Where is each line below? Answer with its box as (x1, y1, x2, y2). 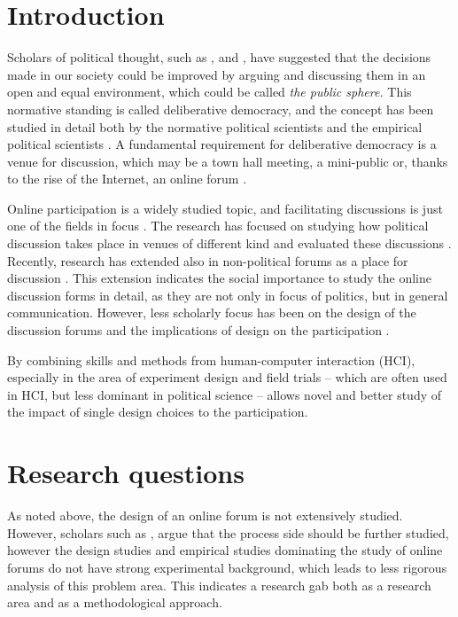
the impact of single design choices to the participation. (7, 402, 308, 421)
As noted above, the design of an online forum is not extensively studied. (7, 506, 403, 525)
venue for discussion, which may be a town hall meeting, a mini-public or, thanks (7, 152, 448, 170)
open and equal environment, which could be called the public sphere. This (7, 82, 412, 101)
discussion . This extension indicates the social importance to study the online (7, 269, 431, 287)
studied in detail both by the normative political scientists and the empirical (7, 117, 423, 136)
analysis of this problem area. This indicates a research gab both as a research (7, 575, 431, 594)
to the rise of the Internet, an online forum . (7, 169, 247, 188)
